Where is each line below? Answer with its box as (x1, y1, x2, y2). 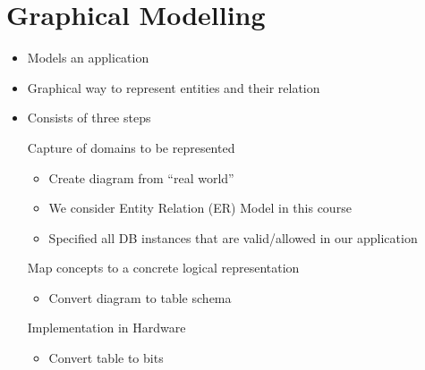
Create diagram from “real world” (48, 168, 234, 187)
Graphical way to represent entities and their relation (27, 78, 320, 97)
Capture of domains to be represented (27, 138, 235, 156)
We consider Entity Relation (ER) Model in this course (48, 198, 352, 217)
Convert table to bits (48, 349, 164, 367)
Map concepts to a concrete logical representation (27, 258, 300, 277)
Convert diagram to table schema (48, 288, 232, 307)
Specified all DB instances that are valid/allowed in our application (48, 228, 418, 247)
